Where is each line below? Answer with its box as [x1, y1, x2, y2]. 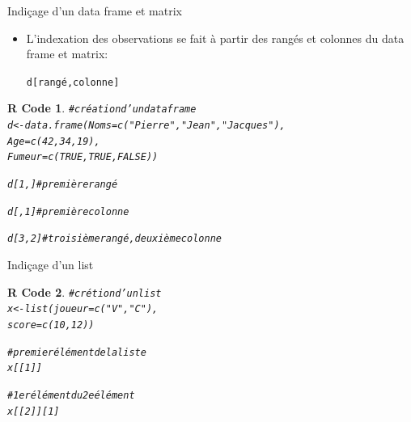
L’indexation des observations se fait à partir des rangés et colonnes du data [26, 29, 405, 46]
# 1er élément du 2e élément [7, 389, 135, 401]
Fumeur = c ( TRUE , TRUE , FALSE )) [7, 151, 159, 163]
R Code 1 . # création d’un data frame [7, 99, 197, 116]
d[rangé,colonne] [26, 76, 120, 88]
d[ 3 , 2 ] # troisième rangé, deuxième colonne [7, 233, 222, 245]
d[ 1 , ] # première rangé [7, 179, 118, 191]
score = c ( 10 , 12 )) [7, 319, 95, 331]
